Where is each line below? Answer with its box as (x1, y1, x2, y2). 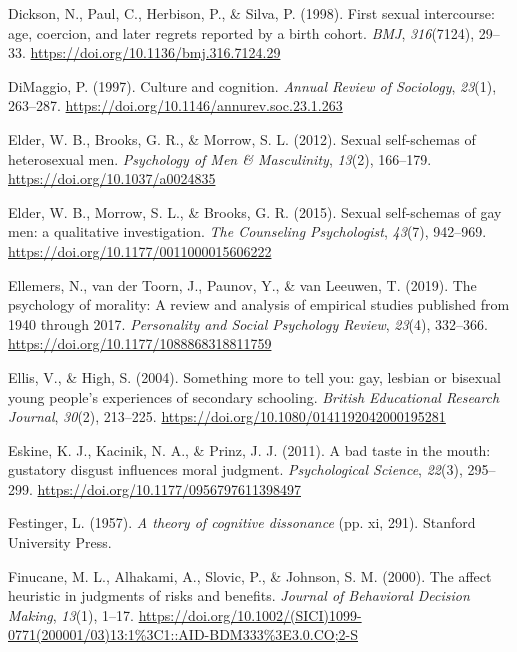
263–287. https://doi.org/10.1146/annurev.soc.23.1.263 (8, 95, 343, 116)
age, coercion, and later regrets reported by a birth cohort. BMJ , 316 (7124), (8, 22, 475, 43)
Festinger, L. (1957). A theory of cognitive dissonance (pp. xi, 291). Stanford (8, 512, 476, 533)
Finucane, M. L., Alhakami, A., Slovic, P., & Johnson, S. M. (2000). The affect (8, 565, 492, 586)
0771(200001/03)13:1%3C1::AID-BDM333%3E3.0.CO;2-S (8, 624, 359, 645)
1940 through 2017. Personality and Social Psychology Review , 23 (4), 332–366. (8, 313, 488, 334)
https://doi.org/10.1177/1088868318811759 (8, 333, 272, 354)
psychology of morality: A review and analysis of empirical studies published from (8, 294, 510, 315)
